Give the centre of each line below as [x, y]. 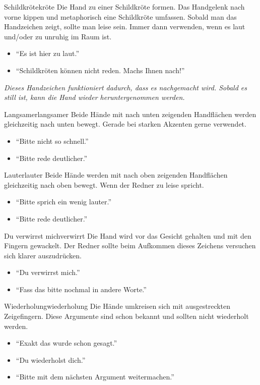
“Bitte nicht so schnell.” [52, 141]
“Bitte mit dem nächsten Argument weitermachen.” [95, 377]
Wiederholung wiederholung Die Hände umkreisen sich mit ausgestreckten [117, 306]
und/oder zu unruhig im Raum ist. [58, 36]
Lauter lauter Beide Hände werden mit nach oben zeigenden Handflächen [116, 175]
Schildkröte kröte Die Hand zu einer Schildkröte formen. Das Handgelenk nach [124, 7]
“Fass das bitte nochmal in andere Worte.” [81, 289]
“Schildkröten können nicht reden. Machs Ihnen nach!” [100, 70]
